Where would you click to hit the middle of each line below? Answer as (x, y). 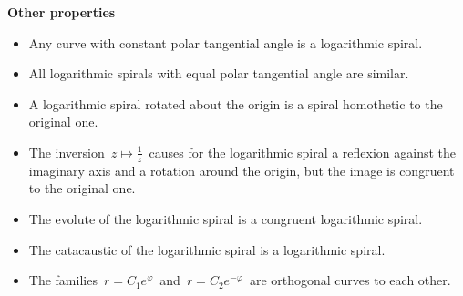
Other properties (62, 12)
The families (63, 280)
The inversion (67, 152)
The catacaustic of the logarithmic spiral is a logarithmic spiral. (207, 249)
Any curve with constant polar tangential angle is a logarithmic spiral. (226, 42)
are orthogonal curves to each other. (350, 280)
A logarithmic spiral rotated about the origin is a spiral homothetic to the (236, 103)
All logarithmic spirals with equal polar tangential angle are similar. (219, 73)
